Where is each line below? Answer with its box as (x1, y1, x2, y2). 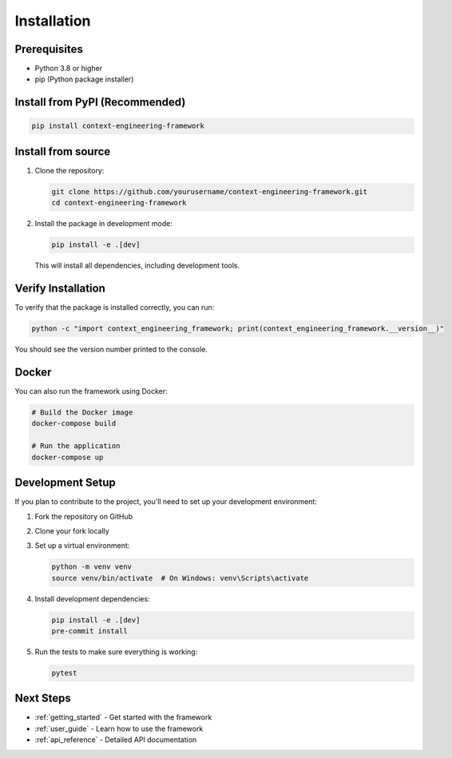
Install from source (14, 145, 111, 158)
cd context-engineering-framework (51, 198, 187, 208)
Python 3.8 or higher (34, 64, 103, 73)
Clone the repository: (34, 165, 105, 175)
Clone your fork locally (34, 526, 109, 535)
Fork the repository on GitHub (34, 511, 133, 521)
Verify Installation (14, 282, 105, 296)
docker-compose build (31, 419, 117, 428)
